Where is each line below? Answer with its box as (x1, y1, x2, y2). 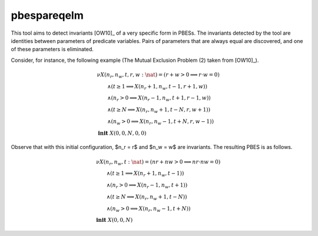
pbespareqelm (11, 9, 84, 22)
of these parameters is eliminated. (11, 46, 94, 53)
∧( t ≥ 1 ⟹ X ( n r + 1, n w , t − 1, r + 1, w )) (107, 83, 207, 91)
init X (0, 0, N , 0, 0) (98, 129, 147, 137)
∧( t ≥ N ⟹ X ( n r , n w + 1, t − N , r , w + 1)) (107, 107, 211, 114)
